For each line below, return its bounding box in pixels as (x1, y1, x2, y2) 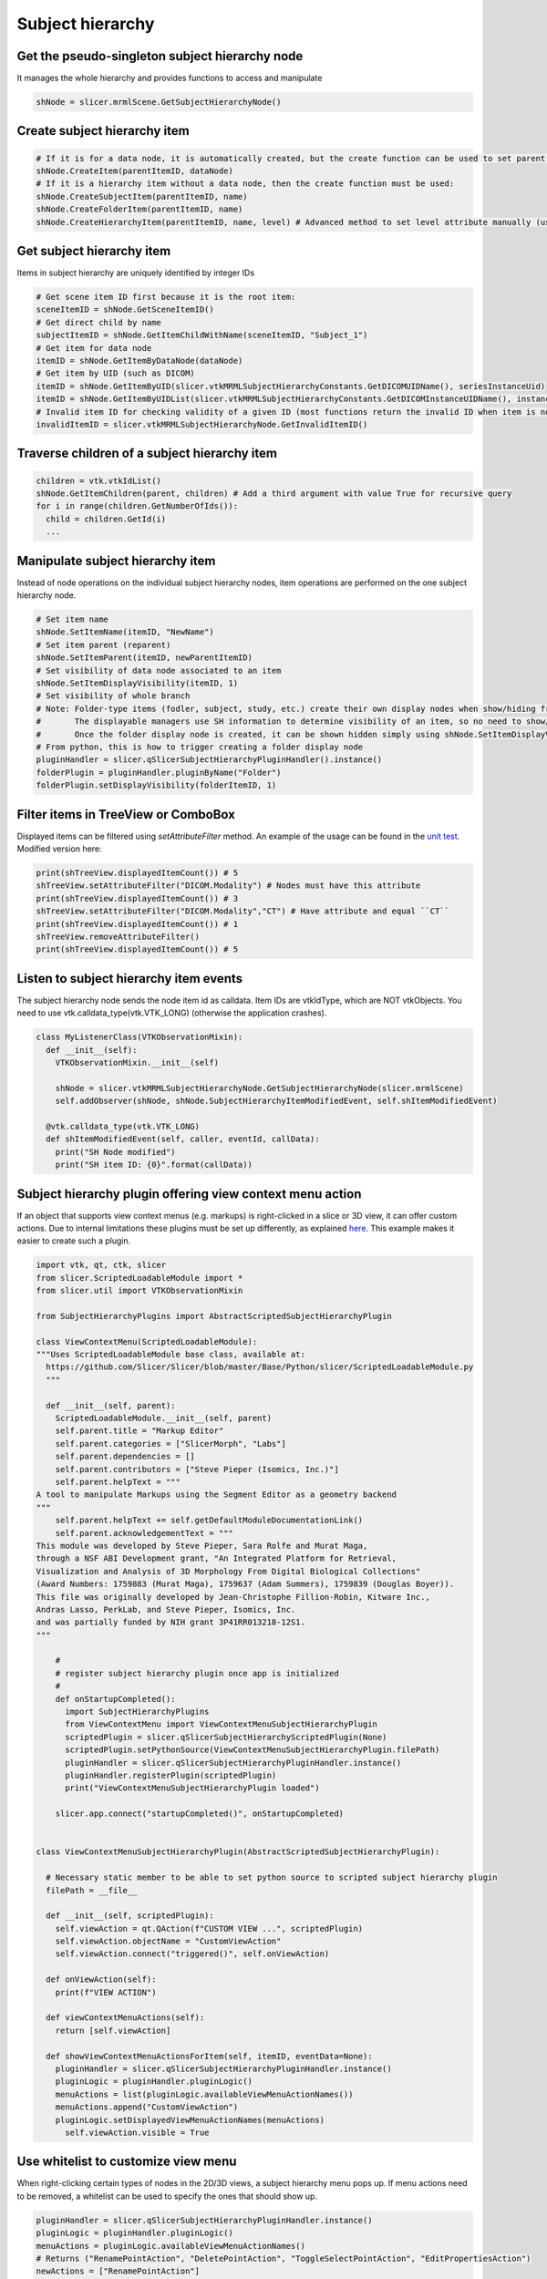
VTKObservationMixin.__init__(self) (55, 1057, 219, 1067)
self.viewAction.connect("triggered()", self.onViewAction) (55, 1949, 330, 1959)
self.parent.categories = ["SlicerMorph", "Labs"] (55, 1439, 286, 1449)
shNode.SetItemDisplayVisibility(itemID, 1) (36, 677, 239, 688)
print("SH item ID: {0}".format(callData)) (55, 1160, 253, 1170)
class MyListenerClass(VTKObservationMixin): (36, 1032, 243, 1043)
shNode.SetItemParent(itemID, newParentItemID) (36, 653, 253, 663)
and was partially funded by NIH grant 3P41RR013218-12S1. (36, 1617, 305, 1627)
